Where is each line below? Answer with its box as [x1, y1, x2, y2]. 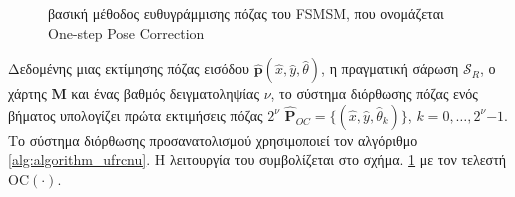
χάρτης [8, 83, 47, 104]
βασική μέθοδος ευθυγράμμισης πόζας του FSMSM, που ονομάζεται [48, 3, 444, 23]
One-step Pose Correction [48, 22, 205, 43]
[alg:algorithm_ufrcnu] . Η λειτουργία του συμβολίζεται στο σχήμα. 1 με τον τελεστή [8, 149, 507, 170]
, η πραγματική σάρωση [321, 58, 459, 79]
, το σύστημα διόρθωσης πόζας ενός [270, 83, 478, 104]
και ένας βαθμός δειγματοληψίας [71, 83, 259, 104]
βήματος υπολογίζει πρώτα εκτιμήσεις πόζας [8, 104, 263, 125]
